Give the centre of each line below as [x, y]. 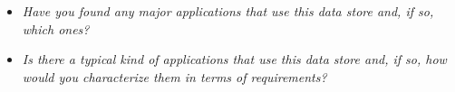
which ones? [56, 28]
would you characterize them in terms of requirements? [174, 76]
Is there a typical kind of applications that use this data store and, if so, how [234, 59]
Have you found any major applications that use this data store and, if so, [228, 11]
